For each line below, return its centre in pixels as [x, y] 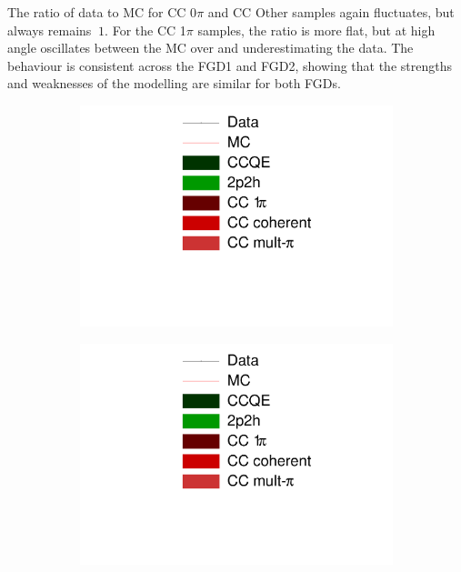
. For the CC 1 [145, 30]
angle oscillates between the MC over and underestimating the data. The [210, 48]
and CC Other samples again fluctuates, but [331, 12]
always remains [50, 30]
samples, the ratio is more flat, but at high [316, 30]
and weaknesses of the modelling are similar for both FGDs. [174, 83]
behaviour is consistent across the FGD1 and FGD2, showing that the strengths [230, 65]
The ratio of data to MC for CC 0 [102, 12]
